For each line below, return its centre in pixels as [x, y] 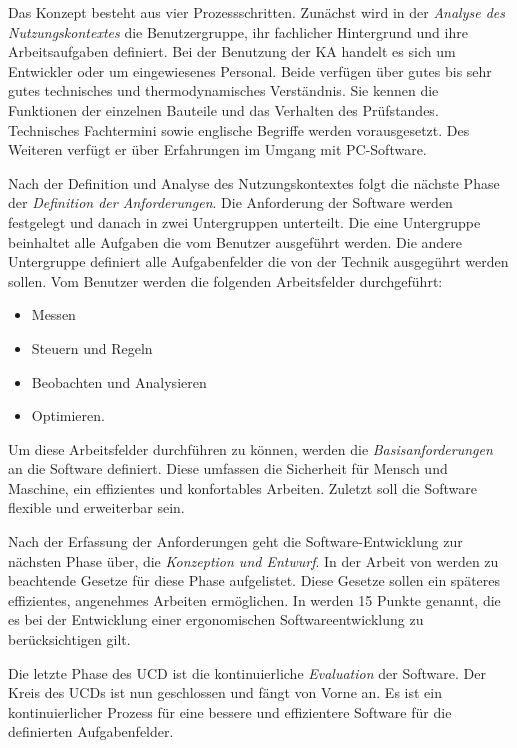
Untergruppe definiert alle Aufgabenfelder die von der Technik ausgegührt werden [258, 261]
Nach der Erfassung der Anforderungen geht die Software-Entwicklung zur [235, 541]
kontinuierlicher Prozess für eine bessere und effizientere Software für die [230, 711]
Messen [53, 314]
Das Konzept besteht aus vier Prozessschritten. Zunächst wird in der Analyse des [256, 12]
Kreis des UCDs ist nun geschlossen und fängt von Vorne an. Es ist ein [225, 692]
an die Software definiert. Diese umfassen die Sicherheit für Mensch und [228, 468]
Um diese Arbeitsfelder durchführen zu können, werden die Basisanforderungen [250, 448]
